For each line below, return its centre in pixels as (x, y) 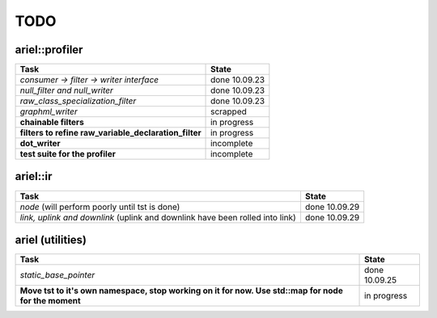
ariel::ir (34, 176)
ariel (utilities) (51, 240)
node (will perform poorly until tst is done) (100, 207)
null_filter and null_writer (66, 90)
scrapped (229, 111)
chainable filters (52, 123)
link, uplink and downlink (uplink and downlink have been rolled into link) (158, 217)
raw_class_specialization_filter (78, 101)
